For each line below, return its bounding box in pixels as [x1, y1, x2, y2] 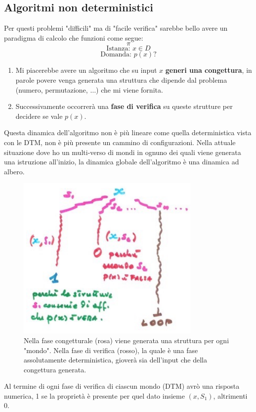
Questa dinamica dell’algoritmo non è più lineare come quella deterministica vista [4, 127, 252, 138]
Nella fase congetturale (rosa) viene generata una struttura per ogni [24, 335, 229, 345]
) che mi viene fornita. [96, 84, 163, 95]
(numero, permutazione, [15, 84, 88, 95]
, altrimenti [213, 390, 248, 401]
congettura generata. [24, 364, 86, 374]
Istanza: [106, 45, 130, 52]
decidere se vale [15, 110, 63, 121]
